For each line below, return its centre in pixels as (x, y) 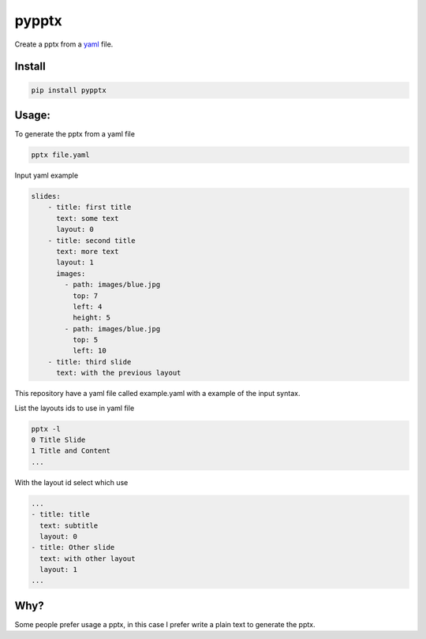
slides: (46, 196)
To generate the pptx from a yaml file (75, 134)
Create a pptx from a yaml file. (64, 44)
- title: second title (92, 240)
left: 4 (87, 306)
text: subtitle (69, 525)
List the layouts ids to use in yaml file (75, 408)
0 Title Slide (58, 440)
